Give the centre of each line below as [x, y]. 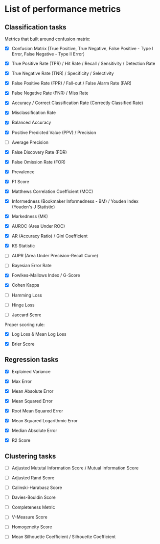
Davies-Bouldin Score [34, 497]
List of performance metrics [63, 9]
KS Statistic [23, 246]
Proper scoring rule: [25, 325]
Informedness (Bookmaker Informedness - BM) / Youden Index [75, 201]
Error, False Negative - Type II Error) [48, 54]
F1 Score [21, 181]
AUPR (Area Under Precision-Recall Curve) [55, 256]
